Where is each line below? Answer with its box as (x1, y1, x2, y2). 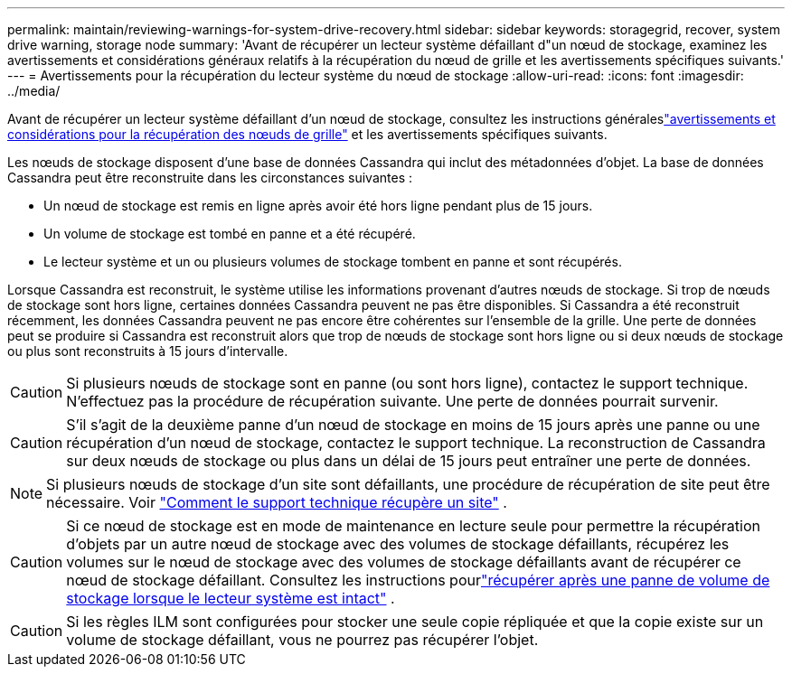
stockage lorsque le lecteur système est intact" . (66, 589, 395, 607)
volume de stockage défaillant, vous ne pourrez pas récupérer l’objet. (66, 631, 539, 649)
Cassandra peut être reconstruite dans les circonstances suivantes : (7, 170, 412, 185)
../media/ (7, 83, 61, 98)
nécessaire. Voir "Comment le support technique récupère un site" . (46, 493, 507, 511)
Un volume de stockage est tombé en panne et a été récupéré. (43, 226, 416, 241)
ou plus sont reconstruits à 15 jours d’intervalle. (7, 343, 288, 359)
